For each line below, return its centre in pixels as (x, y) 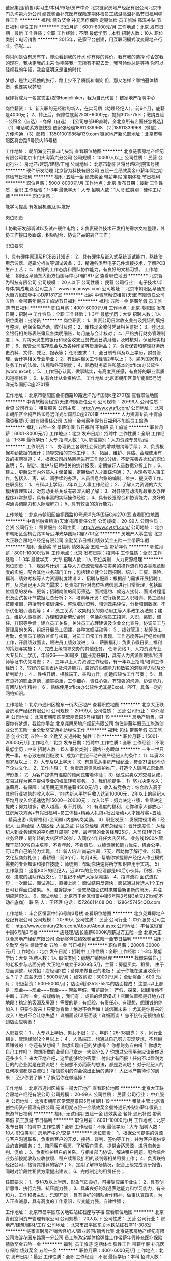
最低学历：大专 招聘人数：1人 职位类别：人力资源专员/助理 (87, 440)
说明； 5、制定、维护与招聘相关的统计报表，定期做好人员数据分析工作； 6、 (85, 465)
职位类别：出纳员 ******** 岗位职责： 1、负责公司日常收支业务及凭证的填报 (85, 320)
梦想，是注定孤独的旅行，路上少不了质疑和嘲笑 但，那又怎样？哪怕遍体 (79, 80)
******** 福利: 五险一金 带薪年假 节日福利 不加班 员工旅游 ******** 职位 (82, 427)
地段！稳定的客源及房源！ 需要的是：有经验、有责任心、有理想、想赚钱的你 (84, 1002)
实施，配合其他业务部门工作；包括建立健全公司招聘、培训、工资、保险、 (90, 572)
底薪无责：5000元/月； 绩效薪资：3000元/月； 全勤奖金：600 (89, 977)
